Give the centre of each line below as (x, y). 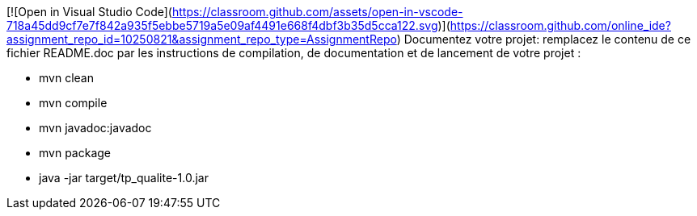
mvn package (75, 153)
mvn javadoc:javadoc (95, 128)
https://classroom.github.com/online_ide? (560, 25)
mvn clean (66, 78)
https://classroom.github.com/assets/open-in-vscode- (317, 12)
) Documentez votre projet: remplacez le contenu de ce (544, 39)
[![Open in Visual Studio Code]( (89, 12)
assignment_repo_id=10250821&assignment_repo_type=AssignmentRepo (202, 39)
